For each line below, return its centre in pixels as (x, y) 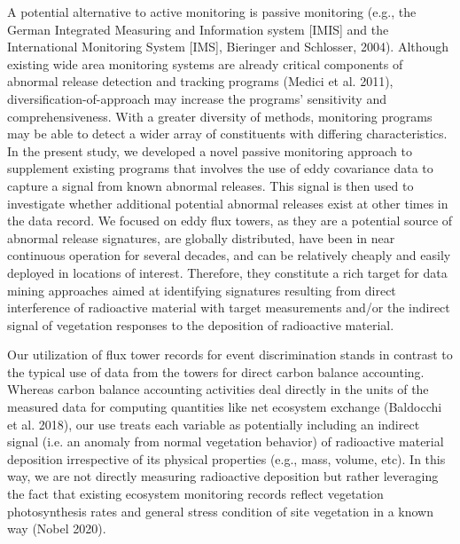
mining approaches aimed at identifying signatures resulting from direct (202, 290)
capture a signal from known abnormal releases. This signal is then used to (211, 185)
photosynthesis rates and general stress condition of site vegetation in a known (220, 511)
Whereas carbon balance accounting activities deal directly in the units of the (218, 389)
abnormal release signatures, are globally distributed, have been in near (201, 237)
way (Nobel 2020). (57, 528)
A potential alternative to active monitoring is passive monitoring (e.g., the (212, 12)
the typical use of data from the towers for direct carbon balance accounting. (216, 371)
